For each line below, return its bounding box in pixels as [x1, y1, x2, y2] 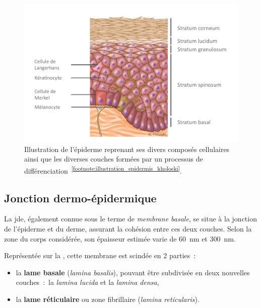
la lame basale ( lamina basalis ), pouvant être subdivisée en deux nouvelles [16, 267, 250, 277]
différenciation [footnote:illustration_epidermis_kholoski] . [24, 164, 182, 176]
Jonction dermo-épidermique [4, 190, 157, 205]
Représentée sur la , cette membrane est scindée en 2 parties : [4, 250, 196, 261]
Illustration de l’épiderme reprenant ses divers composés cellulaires [24, 143, 230, 154]
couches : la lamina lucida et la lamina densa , [16, 277, 159, 287]
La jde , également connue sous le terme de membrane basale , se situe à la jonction [4, 213, 257, 224]
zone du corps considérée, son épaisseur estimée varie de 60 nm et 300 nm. [4, 233, 236, 244]
